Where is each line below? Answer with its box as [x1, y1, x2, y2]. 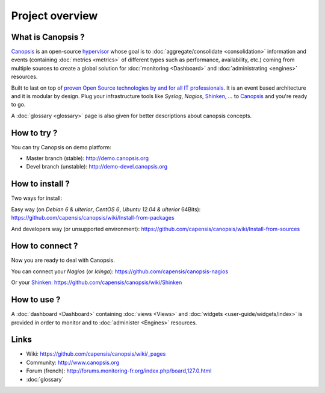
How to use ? [11, 295, 61, 305]
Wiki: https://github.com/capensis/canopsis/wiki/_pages [26, 350, 166, 357]
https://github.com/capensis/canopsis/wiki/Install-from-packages [11, 214, 175, 221]
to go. [11, 101, 26, 108]
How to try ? [11, 128, 58, 138]
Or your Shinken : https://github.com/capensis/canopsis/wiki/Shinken [11, 279, 182, 286]
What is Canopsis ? [11, 32, 85, 42]
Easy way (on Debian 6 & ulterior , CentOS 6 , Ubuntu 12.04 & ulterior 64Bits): [11, 205, 201, 213]
